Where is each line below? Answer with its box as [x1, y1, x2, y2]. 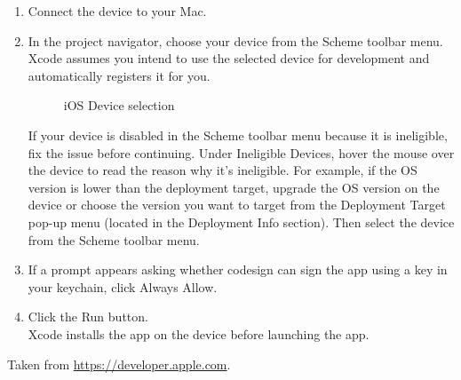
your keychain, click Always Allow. [28, 277, 218, 296]
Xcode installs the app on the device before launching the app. [28, 324, 370, 343]
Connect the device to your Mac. [28, 2, 207, 20]
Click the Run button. [28, 307, 148, 326]
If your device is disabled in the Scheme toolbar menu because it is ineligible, [28, 125, 448, 144]
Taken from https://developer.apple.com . [7, 354, 231, 373]
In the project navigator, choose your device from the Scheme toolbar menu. [28, 31, 443, 50]
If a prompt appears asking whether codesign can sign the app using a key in [28, 260, 448, 279]
